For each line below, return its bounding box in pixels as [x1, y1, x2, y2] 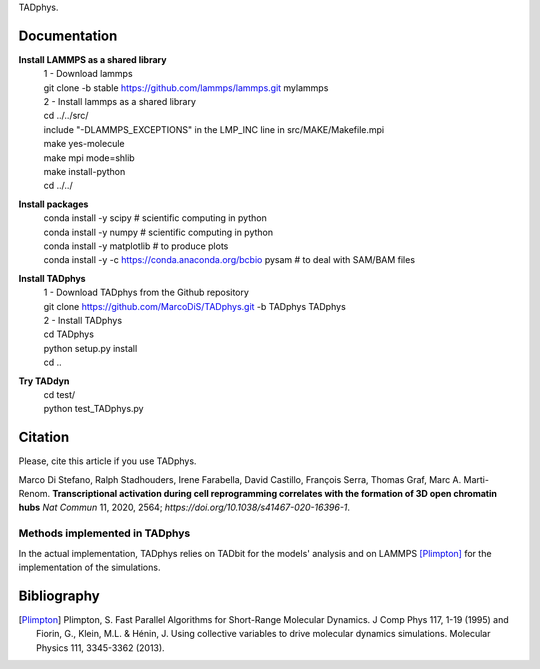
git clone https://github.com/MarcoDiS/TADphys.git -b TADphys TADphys [43, 300, 347, 312]
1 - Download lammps [43, 68, 134, 80]
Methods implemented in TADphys [18, 526, 191, 540]
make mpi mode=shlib [43, 151, 135, 164]
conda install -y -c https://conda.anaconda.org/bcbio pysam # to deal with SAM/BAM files [43, 254, 415, 266]
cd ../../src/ [43, 110, 89, 122]
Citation [18, 429, 70, 446]
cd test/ [43, 388, 76, 400]
